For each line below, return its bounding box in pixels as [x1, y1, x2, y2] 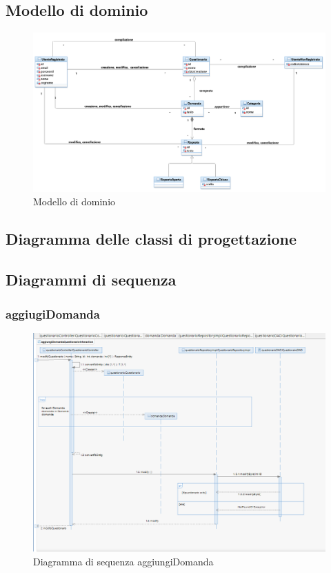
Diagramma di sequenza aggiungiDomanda [33, 554, 214, 569]
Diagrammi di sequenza [6, 269, 177, 290]
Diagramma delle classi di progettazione [6, 228, 297, 250]
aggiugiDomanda [6, 305, 100, 322]
